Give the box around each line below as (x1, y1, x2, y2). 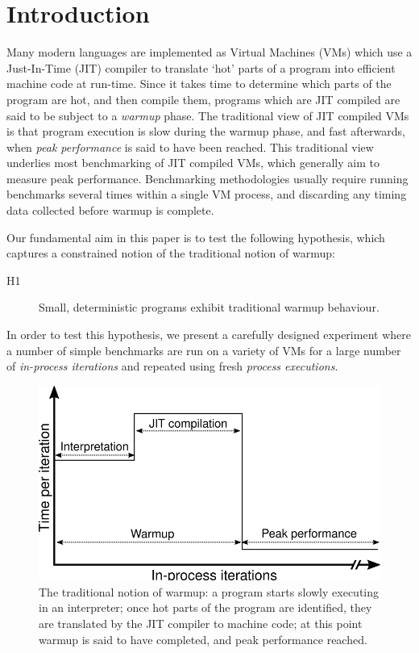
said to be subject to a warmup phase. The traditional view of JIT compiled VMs (6, 107, 409, 123)
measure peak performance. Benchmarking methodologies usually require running (6, 170, 409, 186)
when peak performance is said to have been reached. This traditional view (6, 138, 374, 155)
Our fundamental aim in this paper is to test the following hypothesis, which (6, 228, 385, 245)
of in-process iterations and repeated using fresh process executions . (6, 358, 338, 375)
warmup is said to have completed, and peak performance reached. (39, 630, 367, 647)
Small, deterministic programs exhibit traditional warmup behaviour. (39, 299, 380, 316)
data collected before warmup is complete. (6, 202, 214, 219)
